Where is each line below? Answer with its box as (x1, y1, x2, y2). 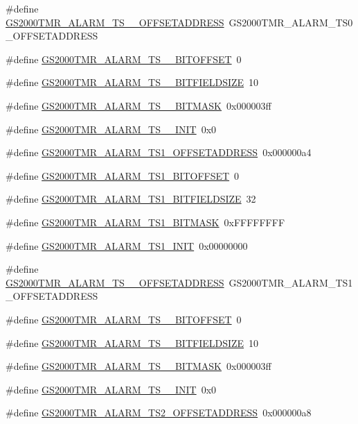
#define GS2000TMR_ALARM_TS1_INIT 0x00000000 (6, 238, 248, 253)
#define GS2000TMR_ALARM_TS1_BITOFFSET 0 (6, 168, 240, 183)
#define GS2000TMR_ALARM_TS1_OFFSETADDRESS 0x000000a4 (6, 145, 312, 160)
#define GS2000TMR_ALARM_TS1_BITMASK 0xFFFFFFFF (6, 214, 285, 229)
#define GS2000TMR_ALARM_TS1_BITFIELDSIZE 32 (6, 192, 256, 206)
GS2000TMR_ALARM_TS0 (229, 15, 353, 29)
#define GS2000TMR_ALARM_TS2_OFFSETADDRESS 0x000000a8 (6, 405, 312, 420)
